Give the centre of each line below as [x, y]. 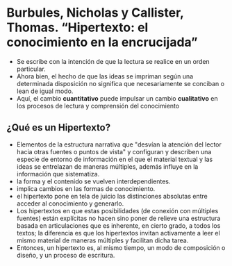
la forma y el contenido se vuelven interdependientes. [93, 181]
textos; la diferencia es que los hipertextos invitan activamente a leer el [118, 233]
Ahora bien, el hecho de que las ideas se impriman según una [105, 76]
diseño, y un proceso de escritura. [66, 255]
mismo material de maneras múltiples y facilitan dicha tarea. [102, 240]
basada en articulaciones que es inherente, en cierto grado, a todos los [118, 225]
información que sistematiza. [58, 174]
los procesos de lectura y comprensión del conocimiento [98, 106]
